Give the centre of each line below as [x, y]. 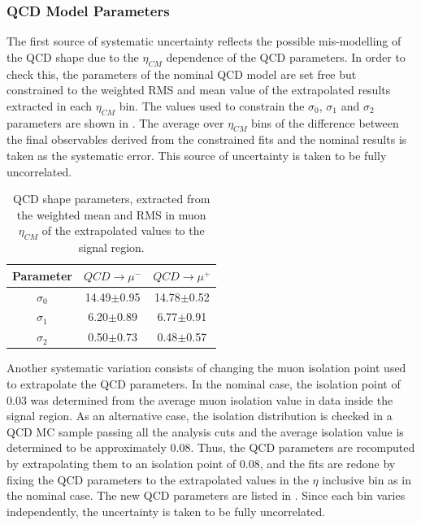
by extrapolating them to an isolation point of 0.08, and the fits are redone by [201, 463]
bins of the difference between [325, 122]
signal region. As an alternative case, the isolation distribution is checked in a [200, 416]
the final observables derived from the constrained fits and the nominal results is [207, 139]
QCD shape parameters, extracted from [112, 199]
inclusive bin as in [367, 479]
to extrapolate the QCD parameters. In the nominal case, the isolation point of [204, 383]
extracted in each [50, 105]
